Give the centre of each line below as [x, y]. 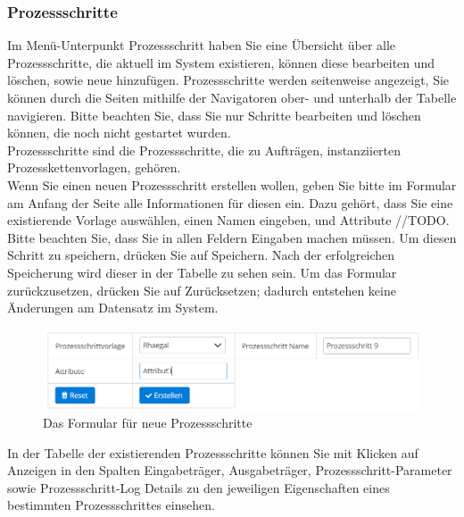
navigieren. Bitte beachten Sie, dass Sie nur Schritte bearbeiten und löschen [214, 115]
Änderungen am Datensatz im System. [113, 308]
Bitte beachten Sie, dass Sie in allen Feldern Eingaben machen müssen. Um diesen [232, 237]
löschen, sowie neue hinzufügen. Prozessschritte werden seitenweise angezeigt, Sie [228, 80]
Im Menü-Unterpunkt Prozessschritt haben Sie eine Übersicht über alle [202, 45]
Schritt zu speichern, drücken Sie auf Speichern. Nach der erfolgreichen [201, 255]
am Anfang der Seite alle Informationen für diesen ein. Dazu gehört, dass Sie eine [230, 202]
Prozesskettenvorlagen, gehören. [94, 167]
